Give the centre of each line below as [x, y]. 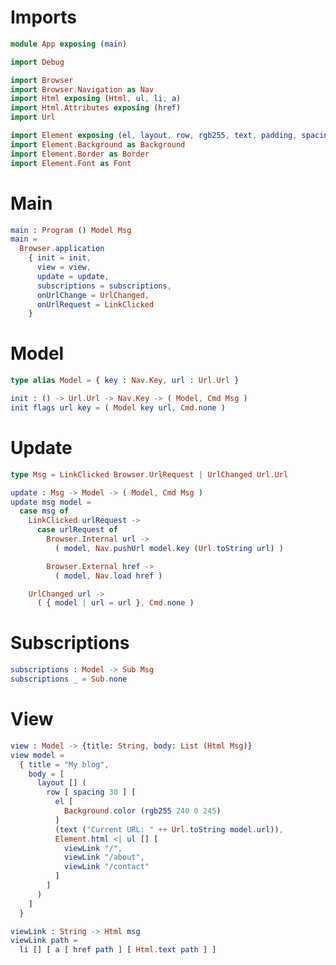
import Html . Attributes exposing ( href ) [96, 108]
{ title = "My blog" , [64, 764]
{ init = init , [60, 258]
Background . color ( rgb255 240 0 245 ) [142, 811]
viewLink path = [44, 941]
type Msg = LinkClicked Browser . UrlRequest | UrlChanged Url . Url [149, 474]
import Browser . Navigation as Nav [82, 89]
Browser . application [62, 249]
